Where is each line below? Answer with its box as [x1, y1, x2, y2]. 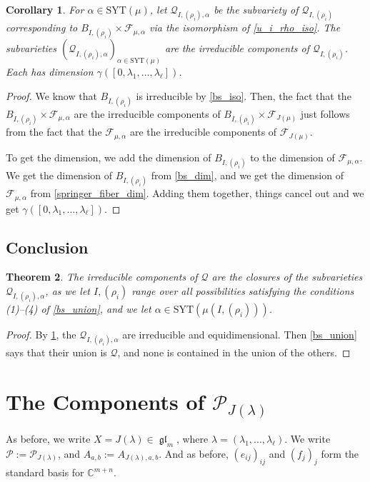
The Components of [6, 387, 205, 416]
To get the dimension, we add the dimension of [6, 149, 211, 164]
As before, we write [6, 431, 91, 446]
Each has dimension [6, 64, 94, 79]
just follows [300, 106, 350, 121]
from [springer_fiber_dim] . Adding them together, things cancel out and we [30, 186, 364, 201]
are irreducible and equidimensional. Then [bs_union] [122, 327, 357, 342]
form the [321, 446, 359, 461]
